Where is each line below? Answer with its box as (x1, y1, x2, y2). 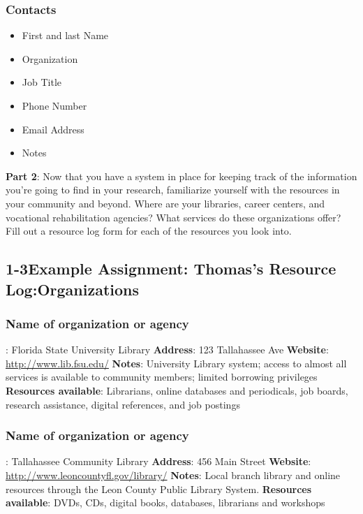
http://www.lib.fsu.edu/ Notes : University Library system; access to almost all (6, 355, 347, 370)
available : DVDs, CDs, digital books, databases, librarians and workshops (6, 495, 325, 510)
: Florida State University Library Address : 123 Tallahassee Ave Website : (6, 342, 329, 357)
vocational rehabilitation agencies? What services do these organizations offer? (6, 210, 341, 224)
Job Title (22, 75, 61, 89)
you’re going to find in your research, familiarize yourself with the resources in (6, 182, 340, 197)
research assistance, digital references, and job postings (6, 397, 240, 411)
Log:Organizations (6, 278, 139, 300)
